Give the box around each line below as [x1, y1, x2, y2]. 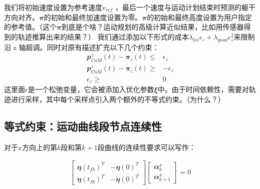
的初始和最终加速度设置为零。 [44, 11, 142, 22]
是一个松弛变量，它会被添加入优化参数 [28, 84, 154, 94]
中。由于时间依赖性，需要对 [157, 84, 249, 94]
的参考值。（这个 [4, 21, 57, 32]
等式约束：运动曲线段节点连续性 [4, 118, 162, 133]
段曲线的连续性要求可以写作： [97, 141, 196, 152]
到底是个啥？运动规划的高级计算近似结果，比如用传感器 [61, 21, 244, 32]
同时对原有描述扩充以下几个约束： [47, 41, 159, 52]
